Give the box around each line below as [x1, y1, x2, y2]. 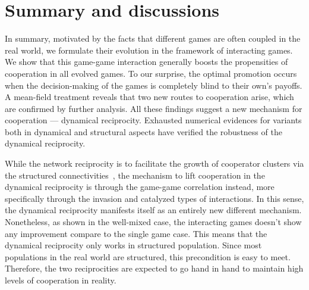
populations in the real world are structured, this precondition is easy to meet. [5, 250, 291, 263]
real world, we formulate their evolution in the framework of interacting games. [5, 43, 293, 56]
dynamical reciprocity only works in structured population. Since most [5, 239, 262, 251]
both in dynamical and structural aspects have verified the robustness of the [5, 125, 282, 138]
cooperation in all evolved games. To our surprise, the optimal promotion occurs [5, 67, 297, 79]
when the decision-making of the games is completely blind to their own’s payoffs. [5, 79, 302, 91]
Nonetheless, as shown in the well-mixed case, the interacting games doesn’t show [5, 216, 302, 228]
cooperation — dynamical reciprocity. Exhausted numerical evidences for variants [5, 114, 302, 126]
